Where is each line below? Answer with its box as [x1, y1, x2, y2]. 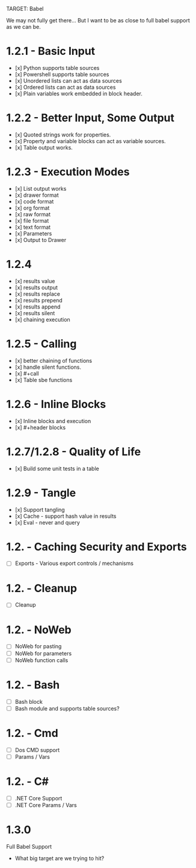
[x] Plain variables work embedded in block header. [14, 90, 143, 97]
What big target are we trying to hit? [14, 854, 105, 862]
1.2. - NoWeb [6, 623, 72, 636]
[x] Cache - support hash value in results [14, 512, 117, 520]
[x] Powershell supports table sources [14, 71, 109, 78]
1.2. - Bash [6, 678, 60, 692]
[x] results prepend [14, 296, 63, 304]
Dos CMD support [14, 746, 60, 753]
